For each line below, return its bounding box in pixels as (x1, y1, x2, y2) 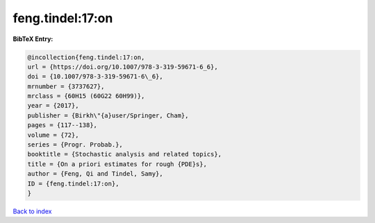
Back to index (12, 207, 52, 215)
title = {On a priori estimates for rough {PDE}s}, (27, 160, 208, 168)
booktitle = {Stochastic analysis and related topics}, (27, 150, 222, 158)
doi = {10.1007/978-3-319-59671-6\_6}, (27, 73, 163, 81)
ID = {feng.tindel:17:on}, (27, 179, 119, 188)
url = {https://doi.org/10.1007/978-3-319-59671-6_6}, (27, 63, 218, 71)
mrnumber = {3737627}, (27, 82, 105, 90)
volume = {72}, (27, 131, 79, 139)
